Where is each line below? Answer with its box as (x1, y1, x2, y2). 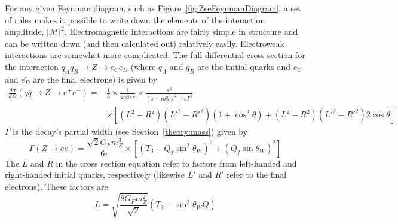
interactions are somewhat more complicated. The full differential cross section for (5, 49, 305, 61)
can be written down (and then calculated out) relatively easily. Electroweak (5, 37, 284, 49)
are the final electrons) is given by (33, 72, 158, 85)
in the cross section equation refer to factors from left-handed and (56, 156, 297, 169)
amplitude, (5, 25, 44, 38)
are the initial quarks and (197, 60, 290, 72)
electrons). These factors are (5, 180, 108, 192)
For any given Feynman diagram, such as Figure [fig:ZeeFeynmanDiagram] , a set (5, 2, 301, 14)
